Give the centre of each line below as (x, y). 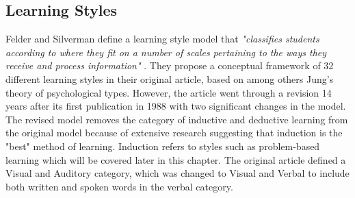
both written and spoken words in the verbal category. (119, 186)
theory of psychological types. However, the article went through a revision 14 (169, 92)
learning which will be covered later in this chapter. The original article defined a (176, 159)
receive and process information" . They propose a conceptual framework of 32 (170, 65)
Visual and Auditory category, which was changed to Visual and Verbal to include (177, 173)
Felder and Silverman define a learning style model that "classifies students (162, 39)
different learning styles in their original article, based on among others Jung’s (170, 78)
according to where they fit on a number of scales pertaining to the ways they (166, 52)
